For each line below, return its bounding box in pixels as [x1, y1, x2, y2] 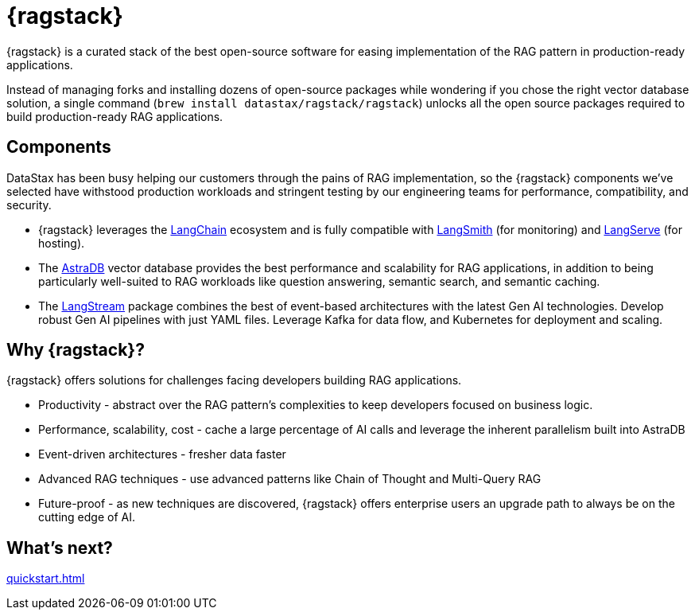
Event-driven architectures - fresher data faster [38, 447, 286, 462]
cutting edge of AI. [38, 510, 136, 524]
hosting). [38, 236, 85, 250]
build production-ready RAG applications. [6, 109, 223, 123]
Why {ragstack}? [6, 340, 145, 361]
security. [6, 197, 52, 212]
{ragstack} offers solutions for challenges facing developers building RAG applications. [6, 373, 462, 388]
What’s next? [6, 537, 113, 558]
